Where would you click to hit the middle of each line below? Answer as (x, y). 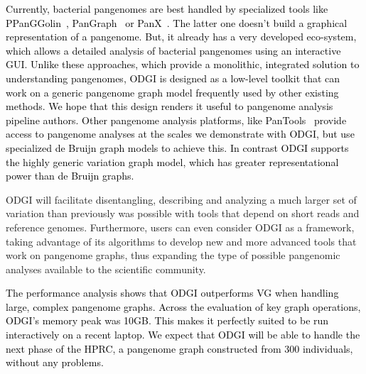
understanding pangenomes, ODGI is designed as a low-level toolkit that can (173, 78)
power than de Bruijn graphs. (70, 176)
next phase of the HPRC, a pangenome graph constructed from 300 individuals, (179, 348)
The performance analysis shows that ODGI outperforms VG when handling (172, 293)
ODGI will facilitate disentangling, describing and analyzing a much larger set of (181, 199)
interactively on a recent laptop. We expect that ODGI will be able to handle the (183, 335)
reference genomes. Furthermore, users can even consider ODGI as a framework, (180, 227)
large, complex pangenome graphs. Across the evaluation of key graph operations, (183, 306)
